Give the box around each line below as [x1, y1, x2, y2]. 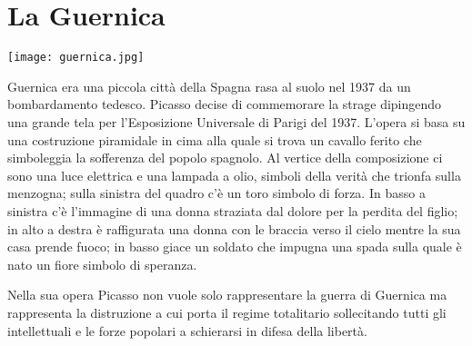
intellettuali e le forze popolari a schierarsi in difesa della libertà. [7, 321, 367, 340]
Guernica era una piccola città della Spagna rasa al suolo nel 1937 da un [7, 76, 411, 95]
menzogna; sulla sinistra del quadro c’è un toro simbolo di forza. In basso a [7, 183, 426, 203]
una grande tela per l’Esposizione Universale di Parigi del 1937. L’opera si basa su [7, 112, 466, 131]
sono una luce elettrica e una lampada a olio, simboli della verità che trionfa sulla [7, 165, 461, 184]
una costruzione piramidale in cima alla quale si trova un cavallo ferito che [7, 130, 422, 149]
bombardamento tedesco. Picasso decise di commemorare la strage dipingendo [7, 94, 442, 114]
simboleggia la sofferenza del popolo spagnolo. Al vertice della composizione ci [7, 148, 443, 167]
